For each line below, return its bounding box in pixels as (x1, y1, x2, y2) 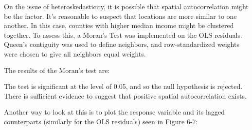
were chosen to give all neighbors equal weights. (4, 48, 146, 58)
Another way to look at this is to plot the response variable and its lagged (4, 107, 225, 117)
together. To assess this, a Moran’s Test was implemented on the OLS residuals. (4, 29, 242, 40)
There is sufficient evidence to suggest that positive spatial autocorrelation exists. (4, 90, 247, 101)
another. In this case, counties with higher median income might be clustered (4, 20, 234, 30)
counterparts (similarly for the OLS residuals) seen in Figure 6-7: (4, 116, 198, 126)
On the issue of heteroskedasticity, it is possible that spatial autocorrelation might (4, 1, 249, 11)
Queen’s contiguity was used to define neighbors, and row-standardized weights (4, 39, 239, 49)
